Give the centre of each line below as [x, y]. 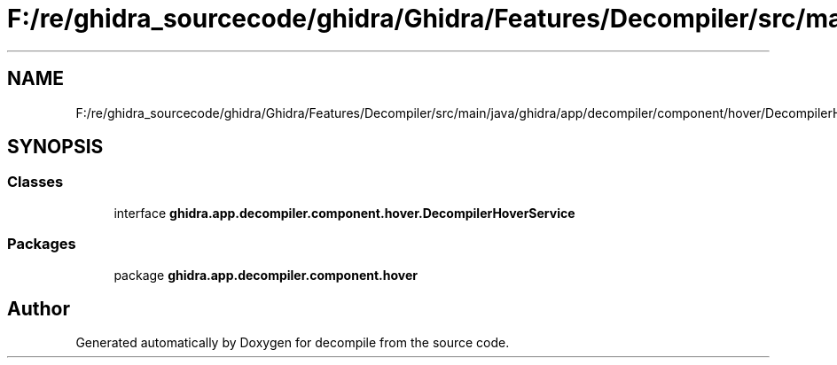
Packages [42, 244]
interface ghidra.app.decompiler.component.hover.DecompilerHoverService [344, 213]
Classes [35, 182]
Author [39, 308]
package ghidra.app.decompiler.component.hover [266, 275]
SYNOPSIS [55, 147]
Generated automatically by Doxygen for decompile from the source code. [293, 343]
